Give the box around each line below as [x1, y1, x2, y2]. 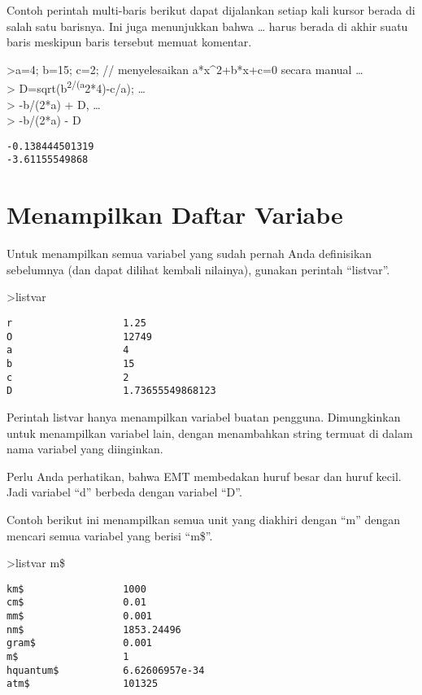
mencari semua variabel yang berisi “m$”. [7, 527, 213, 544]
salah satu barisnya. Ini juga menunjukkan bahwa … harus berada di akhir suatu [7, 17, 408, 34]
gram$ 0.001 [7, 637, 152, 649]
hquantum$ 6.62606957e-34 [7, 664, 205, 676]
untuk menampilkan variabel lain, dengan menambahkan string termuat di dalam [7, 424, 413, 441]
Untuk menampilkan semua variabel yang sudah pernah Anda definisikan [7, 245, 372, 262]
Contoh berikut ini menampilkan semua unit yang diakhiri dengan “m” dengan [7, 510, 400, 527]
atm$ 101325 [7, 678, 159, 690]
